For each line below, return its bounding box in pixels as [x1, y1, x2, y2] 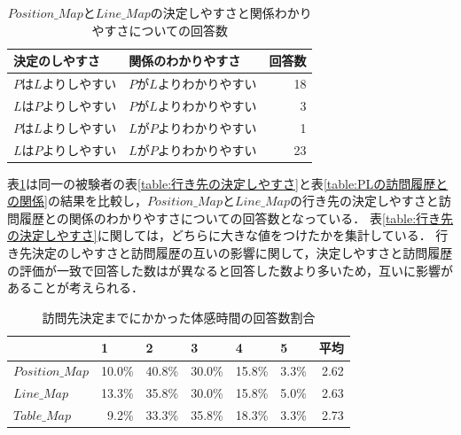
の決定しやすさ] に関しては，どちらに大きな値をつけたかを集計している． [7, 226, 432, 245]
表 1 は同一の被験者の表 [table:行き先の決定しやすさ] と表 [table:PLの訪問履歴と [7, 174, 449, 192]
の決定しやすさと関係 [150, 4, 275, 21]
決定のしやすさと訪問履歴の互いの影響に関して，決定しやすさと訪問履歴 [31, 244, 453, 262]
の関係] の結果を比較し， [7, 191, 147, 210]
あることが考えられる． [7, 278, 144, 297]
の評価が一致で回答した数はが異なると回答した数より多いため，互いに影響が [7, 260, 454, 279]
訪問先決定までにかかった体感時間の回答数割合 [42, 307, 316, 326]
